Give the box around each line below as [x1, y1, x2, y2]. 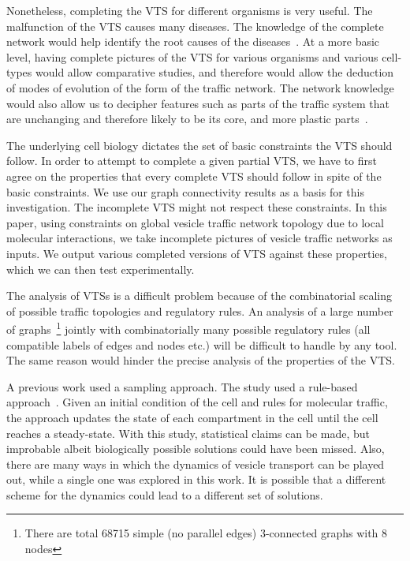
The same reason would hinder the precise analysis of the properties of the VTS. [6, 352, 395, 368]
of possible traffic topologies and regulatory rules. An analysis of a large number [6, 302, 393, 319]
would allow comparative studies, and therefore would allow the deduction [35, 64, 394, 80]
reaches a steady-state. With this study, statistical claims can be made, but [6, 424, 371, 441]
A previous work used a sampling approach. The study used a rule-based [6, 378, 358, 395]
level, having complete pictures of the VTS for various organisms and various [6, 48, 378, 65]
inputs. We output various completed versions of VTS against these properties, [6, 245, 387, 261]
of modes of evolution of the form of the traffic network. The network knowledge [6, 79, 394, 95]
